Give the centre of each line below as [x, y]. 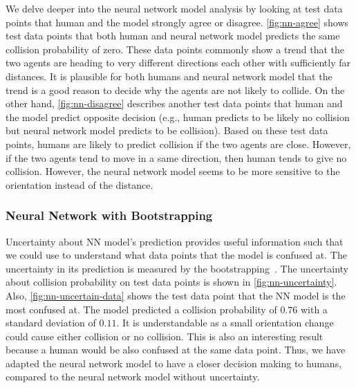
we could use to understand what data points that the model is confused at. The [176, 255]
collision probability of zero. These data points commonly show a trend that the [175, 49]
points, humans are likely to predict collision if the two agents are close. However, [178, 144]
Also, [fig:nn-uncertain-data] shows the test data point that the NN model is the [176, 295]
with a [314, 309]
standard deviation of [51, 323]
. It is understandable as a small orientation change [225, 323]
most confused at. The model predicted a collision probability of [141, 309]
